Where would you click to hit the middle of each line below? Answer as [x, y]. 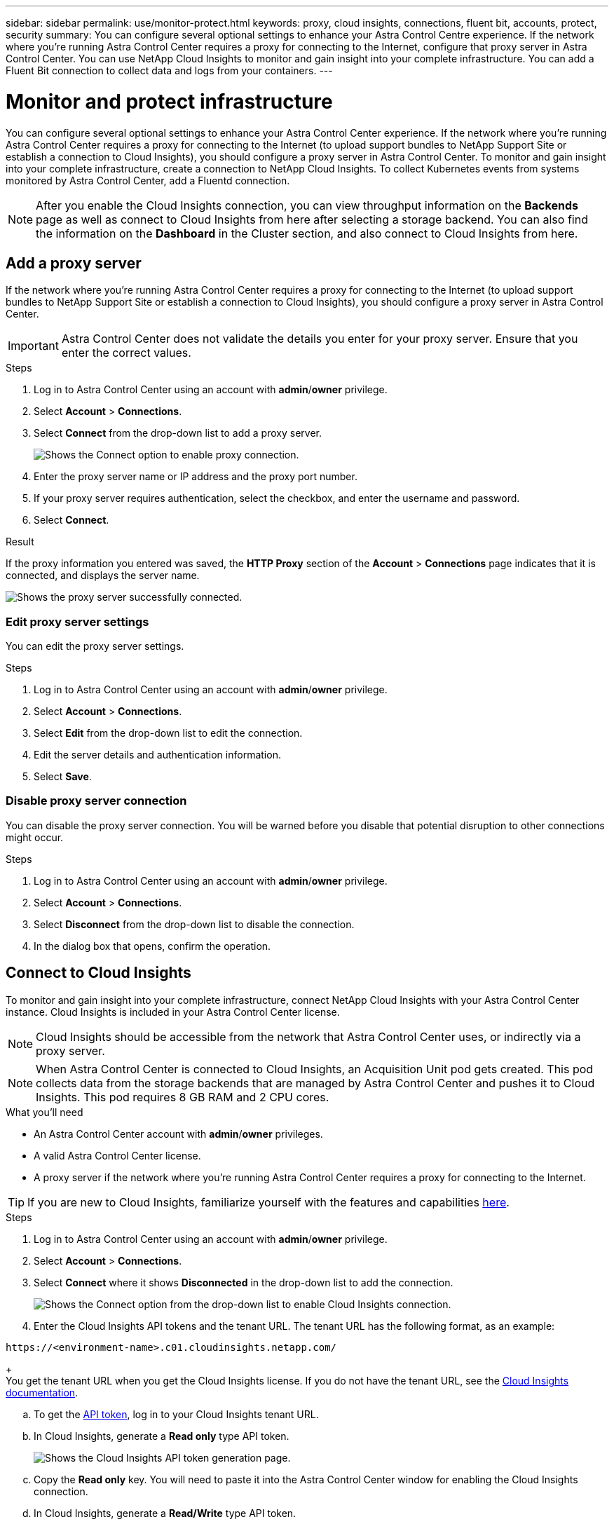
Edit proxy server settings [77, 621]
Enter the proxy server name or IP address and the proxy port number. [196, 477]
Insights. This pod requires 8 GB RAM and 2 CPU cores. [183, 1097]
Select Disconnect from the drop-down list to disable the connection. [194, 924]
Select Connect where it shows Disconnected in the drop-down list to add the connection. [244, 1282]
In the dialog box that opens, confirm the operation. [152, 946]
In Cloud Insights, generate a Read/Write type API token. [165, 1513]
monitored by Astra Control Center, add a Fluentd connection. [148, 180]
